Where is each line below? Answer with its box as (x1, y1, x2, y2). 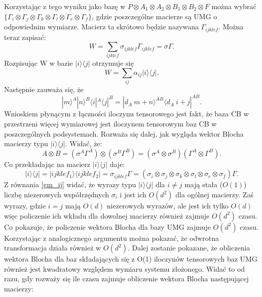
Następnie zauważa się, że (4, 84, 84, 95)
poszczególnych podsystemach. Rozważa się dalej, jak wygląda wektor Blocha (4, 128, 244, 139)
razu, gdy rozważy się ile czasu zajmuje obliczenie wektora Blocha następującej (4, 273, 249, 284)
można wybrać (211, 1, 256, 11)
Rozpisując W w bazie (4, 58, 73, 68)
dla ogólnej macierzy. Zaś (175, 189, 253, 199)
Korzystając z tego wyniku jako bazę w (4, 1, 126, 11)
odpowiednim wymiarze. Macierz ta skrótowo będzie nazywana (4, 21, 199, 32)
